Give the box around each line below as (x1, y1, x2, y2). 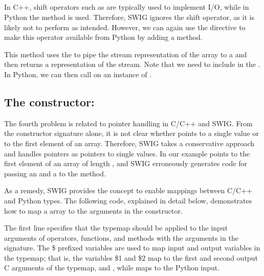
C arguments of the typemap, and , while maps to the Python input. (4, 262, 220, 273)
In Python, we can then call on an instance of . (4, 68, 152, 79)
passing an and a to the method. (4, 168, 106, 178)
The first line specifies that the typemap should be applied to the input (4, 222, 228, 233)
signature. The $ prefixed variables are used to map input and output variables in (4, 242, 260, 253)
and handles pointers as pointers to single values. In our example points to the (4, 148, 250, 158)
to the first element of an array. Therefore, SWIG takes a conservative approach (4, 137, 255, 148)
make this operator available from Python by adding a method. (4, 32, 203, 42)
